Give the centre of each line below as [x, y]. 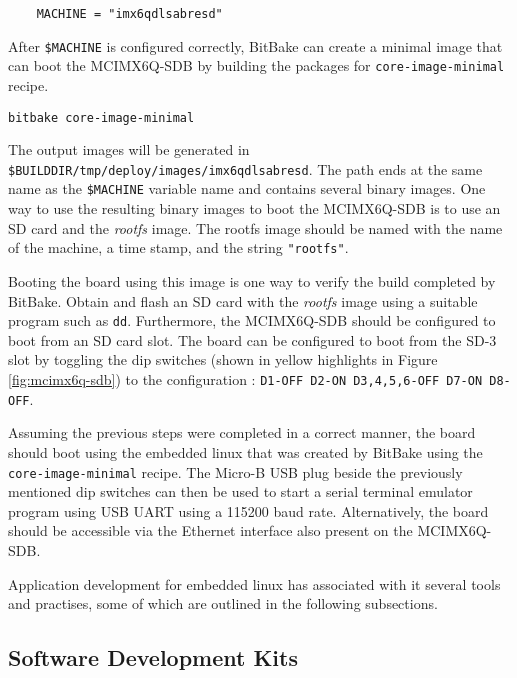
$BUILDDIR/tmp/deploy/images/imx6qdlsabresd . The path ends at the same [245, 168]
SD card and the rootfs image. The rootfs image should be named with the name [255, 227]
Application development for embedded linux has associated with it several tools [254, 583]
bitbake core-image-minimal [101, 117]
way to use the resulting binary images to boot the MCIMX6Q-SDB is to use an [254, 208]
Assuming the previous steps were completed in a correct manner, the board [242, 432]
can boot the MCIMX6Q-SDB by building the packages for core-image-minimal [256, 65]
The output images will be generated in [129, 149]
